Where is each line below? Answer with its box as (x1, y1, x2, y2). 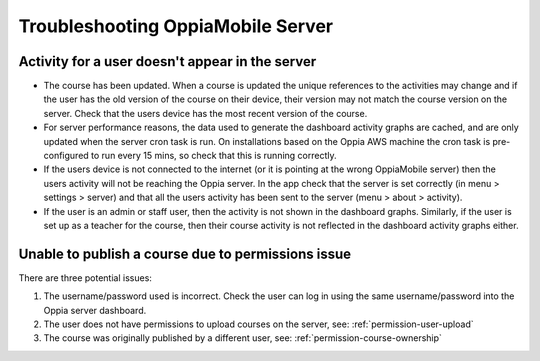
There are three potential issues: (18, 271, 152, 284)
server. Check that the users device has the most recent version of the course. (43, 107, 368, 119)
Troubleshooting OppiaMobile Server (18, 15, 334, 37)
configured (43, 150, 89, 162)
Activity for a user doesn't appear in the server (18, 53, 317, 70)
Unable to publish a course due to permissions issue (18, 245, 352, 262)
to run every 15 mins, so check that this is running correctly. (90, 150, 337, 162)
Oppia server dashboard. (43, 304, 147, 316)
